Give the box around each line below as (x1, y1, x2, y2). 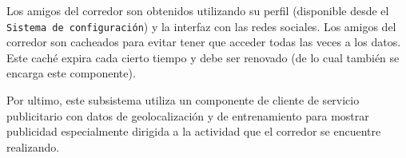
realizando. (6, 138, 60, 155)
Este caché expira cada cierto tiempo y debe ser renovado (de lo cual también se (6, 49, 400, 65)
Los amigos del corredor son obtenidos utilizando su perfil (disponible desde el (6, 2, 389, 18)
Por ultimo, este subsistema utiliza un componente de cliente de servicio (6, 92, 360, 109)
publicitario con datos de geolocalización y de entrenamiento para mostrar (6, 107, 369, 124)
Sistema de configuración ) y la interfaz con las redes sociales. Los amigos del (6, 18, 396, 34)
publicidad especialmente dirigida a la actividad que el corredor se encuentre (6, 123, 381, 140)
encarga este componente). (6, 65, 136, 81)
